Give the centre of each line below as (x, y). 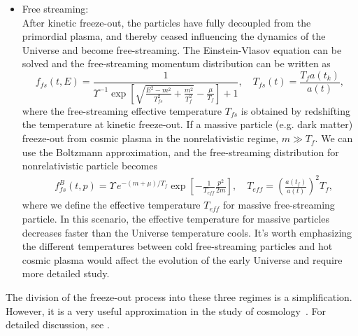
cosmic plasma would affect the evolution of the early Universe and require (182, 259)
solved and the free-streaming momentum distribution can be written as (176, 63)
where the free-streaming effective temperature (122, 110)
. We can (334, 138)
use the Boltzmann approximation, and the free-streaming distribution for (180, 152)
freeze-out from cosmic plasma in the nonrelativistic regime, (150, 138)
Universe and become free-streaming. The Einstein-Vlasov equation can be (182, 49)
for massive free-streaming (279, 205)
